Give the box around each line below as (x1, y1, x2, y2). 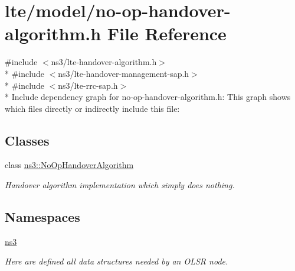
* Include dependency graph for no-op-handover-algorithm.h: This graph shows (5, 91, 291, 103)
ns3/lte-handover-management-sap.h (58, 67, 189, 79)
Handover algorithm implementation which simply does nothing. (5, 179, 235, 191)
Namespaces (5, 208, 80, 226)
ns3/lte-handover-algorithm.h (51, 56, 157, 68)
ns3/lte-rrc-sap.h (58, 79, 118, 91)
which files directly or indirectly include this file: (5, 102, 180, 114)
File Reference (107, 21, 227, 46)
